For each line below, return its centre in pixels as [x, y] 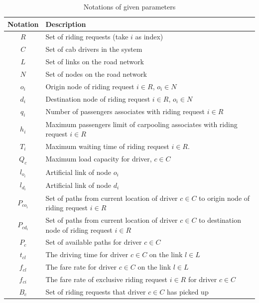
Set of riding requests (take [87, 37]
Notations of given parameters [129, 6]
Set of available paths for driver [94, 242]
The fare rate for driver [81, 267]
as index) [149, 37]
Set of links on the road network [95, 62]
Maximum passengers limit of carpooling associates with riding [141, 124]
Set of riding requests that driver [96, 291]
